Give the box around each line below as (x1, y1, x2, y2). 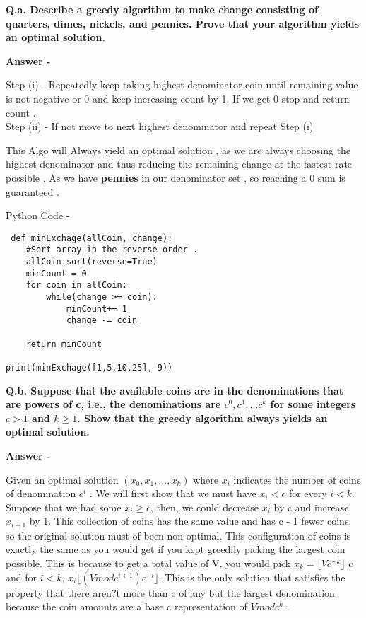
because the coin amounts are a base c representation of (6, 599, 247, 614)
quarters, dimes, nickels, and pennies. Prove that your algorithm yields (6, 16, 360, 30)
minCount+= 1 (66, 303, 127, 314)
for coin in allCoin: (25, 280, 127, 291)
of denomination (6, 486, 76, 501)
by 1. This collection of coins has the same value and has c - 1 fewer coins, (29, 513, 352, 528)
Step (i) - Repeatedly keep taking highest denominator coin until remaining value (6, 77, 358, 92)
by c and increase (273, 499, 349, 514)
